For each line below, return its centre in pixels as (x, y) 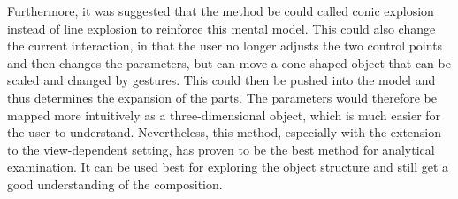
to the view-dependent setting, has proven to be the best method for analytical (221, 149)
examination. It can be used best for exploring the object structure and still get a (228, 167)
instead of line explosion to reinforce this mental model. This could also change (221, 28)
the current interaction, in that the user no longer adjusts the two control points (225, 46)
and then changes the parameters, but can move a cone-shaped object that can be (229, 62)
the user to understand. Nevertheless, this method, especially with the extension (225, 132)
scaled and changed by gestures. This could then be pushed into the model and (221, 80)
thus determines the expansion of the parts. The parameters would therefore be (222, 97)
